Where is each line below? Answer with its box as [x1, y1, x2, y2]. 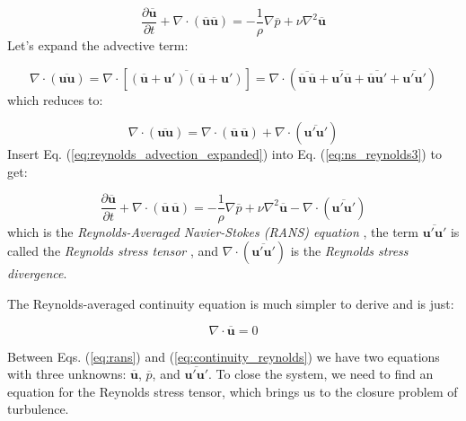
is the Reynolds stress [290, 241, 409, 260]
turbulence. [7, 399, 69, 418]
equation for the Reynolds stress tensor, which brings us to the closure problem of [7, 382, 458, 400]
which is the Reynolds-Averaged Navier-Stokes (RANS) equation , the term [7, 222, 418, 241]
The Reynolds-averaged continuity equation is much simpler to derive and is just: [7, 294, 454, 312]
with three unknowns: [7, 364, 127, 383]
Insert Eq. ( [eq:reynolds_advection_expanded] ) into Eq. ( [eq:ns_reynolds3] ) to [7, 145, 442, 163]
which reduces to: [7, 90, 103, 109]
